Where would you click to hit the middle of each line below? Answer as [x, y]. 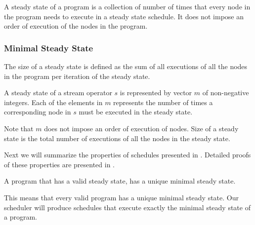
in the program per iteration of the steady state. [77, 76]
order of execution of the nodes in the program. [76, 26]
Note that [19, 128]
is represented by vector [156, 93]
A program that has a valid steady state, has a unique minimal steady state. [120, 181]
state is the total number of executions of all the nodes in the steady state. [117, 138]
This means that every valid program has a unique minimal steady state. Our [121, 197]
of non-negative [226, 93]
